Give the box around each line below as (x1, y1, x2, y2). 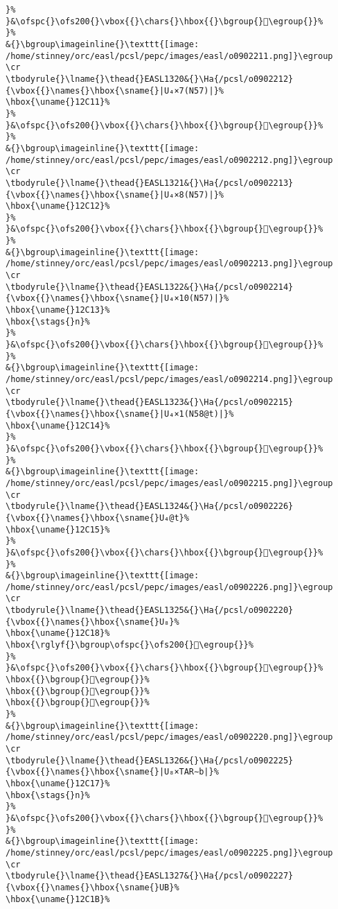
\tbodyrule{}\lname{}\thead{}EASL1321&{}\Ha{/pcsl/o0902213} (6, 178, 294, 188)
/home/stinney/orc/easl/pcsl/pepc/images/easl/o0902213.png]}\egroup (6, 259, 333, 269)
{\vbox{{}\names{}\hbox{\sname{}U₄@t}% (6, 512, 189, 523)
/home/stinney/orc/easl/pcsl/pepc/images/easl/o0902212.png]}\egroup (6, 155, 333, 165)
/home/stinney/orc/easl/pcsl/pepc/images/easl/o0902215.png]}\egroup (6, 478, 333, 488)
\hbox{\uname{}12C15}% (6, 524, 110, 535)
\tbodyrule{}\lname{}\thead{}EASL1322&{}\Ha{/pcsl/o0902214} (6, 282, 294, 292)
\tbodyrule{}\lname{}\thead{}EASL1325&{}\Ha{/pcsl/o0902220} (6, 605, 294, 616)
